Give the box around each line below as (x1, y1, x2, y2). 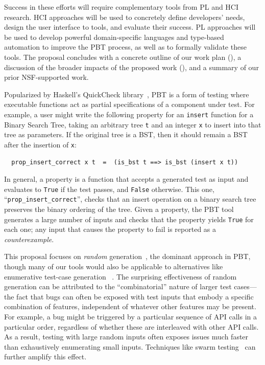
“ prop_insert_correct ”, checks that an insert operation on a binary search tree (4, 194, 256, 204)
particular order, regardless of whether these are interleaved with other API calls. (4, 321, 259, 332)
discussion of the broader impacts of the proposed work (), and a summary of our (4, 61, 259, 72)
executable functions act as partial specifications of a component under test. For (4, 99, 255, 110)
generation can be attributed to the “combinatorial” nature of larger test (4, 281, 232, 292)
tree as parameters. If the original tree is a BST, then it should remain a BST (4, 129, 248, 140)
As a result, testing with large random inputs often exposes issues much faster (4, 331, 249, 342)
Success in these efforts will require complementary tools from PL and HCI (4, 2, 239, 12)
